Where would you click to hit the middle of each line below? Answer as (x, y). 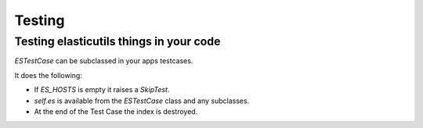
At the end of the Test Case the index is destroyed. (116, 111)
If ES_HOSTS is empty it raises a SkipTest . (102, 90)
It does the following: (48, 75)
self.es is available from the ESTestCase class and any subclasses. (142, 101)
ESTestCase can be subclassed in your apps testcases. (104, 61)
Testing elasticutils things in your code (117, 41)
